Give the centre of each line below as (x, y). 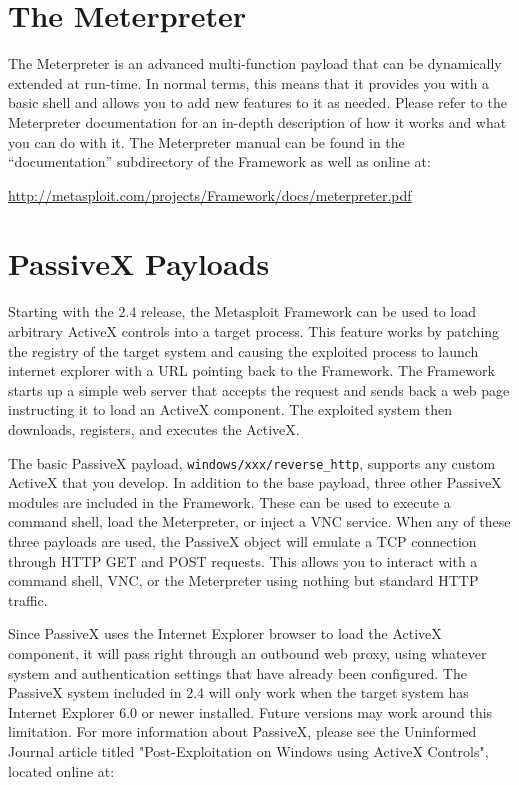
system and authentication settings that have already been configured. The (237, 672)
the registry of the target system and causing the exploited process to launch (243, 350)
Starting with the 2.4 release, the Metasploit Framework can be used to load (242, 311)
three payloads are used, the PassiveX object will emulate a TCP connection (242, 541)
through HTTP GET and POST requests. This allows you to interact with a (243, 560)
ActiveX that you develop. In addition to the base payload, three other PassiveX (255, 482)
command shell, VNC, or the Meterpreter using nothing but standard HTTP (243, 580)
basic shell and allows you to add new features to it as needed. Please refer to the (257, 102)
